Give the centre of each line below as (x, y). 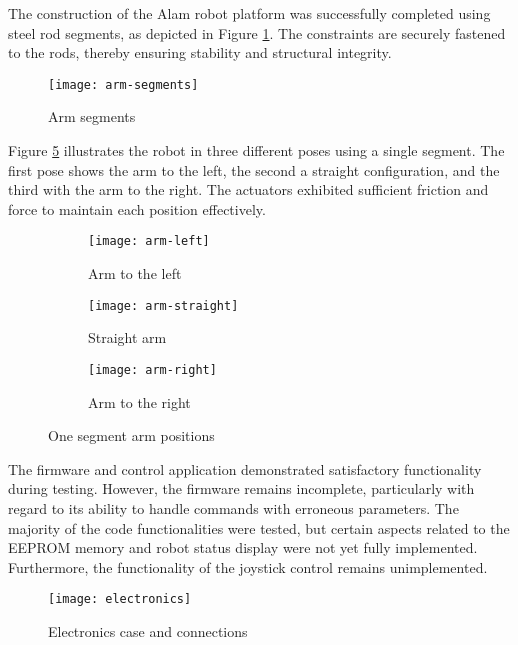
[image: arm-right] (152, 369)
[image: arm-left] (149, 241)
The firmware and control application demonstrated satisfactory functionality (245, 468)
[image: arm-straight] (163, 305)
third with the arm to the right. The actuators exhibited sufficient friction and (248, 189)
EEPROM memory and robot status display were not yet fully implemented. (243, 547)
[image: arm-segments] (123, 84)
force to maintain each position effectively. (137, 208)
